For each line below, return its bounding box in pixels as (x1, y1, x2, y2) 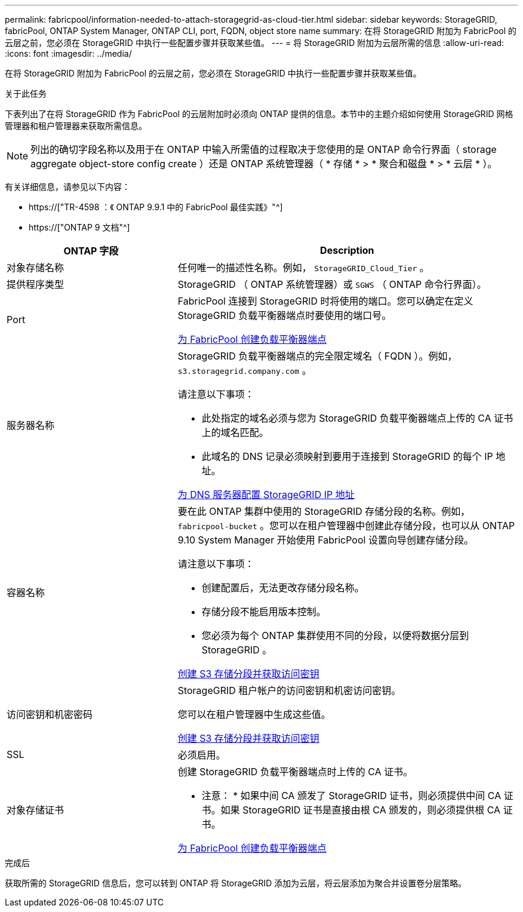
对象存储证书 (7, 804, 64, 816)
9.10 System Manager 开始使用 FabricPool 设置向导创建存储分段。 (177, 534, 473, 546)
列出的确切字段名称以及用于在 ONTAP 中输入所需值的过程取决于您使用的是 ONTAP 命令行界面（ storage (30, 143, 497, 155)
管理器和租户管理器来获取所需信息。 (5, 121, 147, 131)
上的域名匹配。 (201, 426, 269, 438)
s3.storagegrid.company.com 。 (177, 364, 312, 376)
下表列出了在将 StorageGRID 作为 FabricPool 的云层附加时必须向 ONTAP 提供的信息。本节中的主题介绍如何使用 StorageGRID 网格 (5, 109, 513, 119)
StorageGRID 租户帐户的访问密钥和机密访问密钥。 (177, 684, 401, 696)
